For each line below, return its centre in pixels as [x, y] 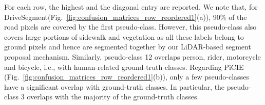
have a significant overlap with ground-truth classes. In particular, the [115, 86]
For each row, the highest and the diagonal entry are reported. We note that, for [131, 7]
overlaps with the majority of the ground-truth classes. [113, 97]
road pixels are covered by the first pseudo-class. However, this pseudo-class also [130, 27]
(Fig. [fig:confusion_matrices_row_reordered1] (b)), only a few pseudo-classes [127, 77]
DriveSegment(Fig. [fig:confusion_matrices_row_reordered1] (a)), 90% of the [126, 17]
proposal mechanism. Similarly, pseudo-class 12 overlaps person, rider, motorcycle [132, 56]
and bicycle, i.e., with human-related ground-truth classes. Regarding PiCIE [124, 67]
